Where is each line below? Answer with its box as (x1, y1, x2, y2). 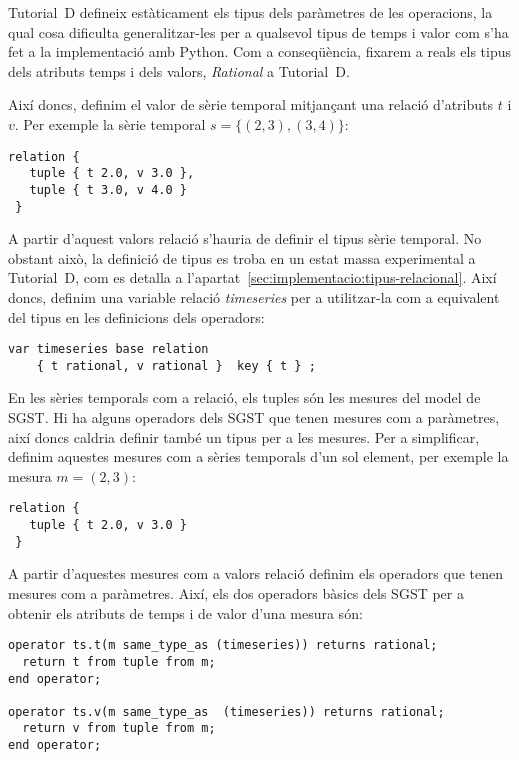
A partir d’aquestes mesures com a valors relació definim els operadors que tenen (8, 563, 504, 584)
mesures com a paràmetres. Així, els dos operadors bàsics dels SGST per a (8, 583, 464, 603)
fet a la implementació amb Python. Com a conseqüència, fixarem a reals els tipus (8, 41, 511, 62)
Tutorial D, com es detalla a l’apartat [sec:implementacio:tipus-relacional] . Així (8, 267, 497, 288)
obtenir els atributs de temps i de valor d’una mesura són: (8, 602, 363, 623)
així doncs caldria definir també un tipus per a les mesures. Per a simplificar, (8, 426, 480, 447)
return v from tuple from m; (22, 721, 216, 736)
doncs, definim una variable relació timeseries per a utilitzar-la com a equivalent (8, 286, 500, 307)
